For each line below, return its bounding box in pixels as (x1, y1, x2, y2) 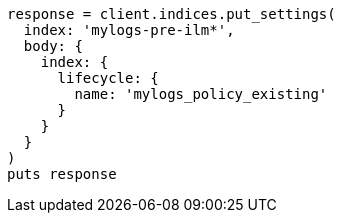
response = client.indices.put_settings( (7, 6, 336, 22)
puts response (7, 166, 117, 182)
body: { (23, 38, 83, 54)
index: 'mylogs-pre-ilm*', (23, 22, 235, 38)
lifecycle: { (57, 70, 159, 86)
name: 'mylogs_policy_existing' (74, 86, 328, 102)
